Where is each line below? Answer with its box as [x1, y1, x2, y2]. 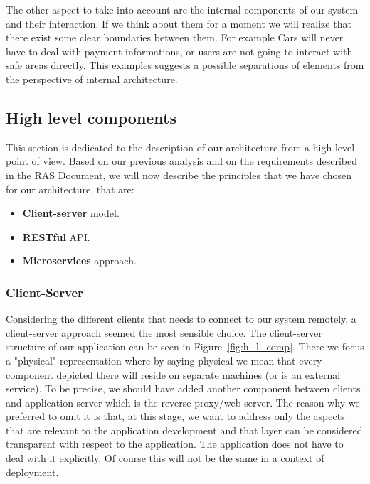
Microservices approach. [22, 253, 137, 268]
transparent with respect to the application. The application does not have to [6, 436, 344, 451]
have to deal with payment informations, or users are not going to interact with [6, 43, 353, 58]
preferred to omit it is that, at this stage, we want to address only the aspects [6, 409, 345, 424]
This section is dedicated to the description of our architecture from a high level [6, 139, 355, 154]
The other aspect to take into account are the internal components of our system [6, 2, 359, 16]
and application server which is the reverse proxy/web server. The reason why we [6, 394, 360, 409]
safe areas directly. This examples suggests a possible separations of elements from [6, 58, 364, 72]
